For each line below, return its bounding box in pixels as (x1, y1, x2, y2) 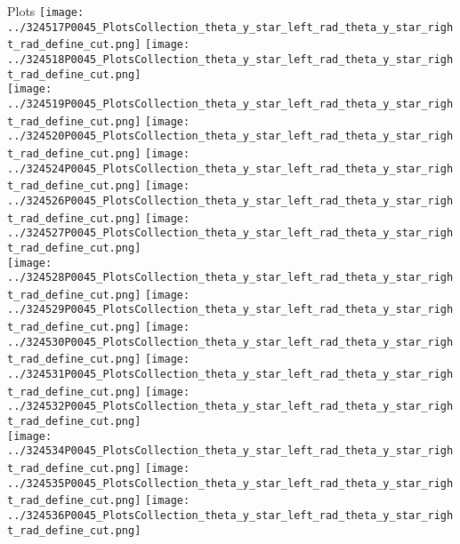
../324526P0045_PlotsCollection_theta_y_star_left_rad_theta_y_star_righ (7, 194, 454, 207)
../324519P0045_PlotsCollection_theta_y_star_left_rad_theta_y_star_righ (7, 97, 454, 110)
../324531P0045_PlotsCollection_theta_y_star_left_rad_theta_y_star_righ (7, 368, 454, 381)
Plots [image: (7, 2, 85, 20)
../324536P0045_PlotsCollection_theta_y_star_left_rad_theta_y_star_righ (7, 509, 454, 522)
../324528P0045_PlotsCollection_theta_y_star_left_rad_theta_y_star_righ (7, 271, 454, 284)
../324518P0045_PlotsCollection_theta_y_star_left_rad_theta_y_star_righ (7, 52, 454, 66)
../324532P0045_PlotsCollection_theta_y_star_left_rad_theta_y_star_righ (7, 400, 454, 413)
